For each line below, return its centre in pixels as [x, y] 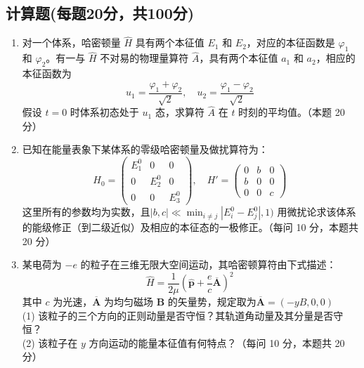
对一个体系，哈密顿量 [71, 42]
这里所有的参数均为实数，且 [86, 212]
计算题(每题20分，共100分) [100, 13]
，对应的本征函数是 [291, 42]
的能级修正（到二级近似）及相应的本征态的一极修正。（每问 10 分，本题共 [190, 227]
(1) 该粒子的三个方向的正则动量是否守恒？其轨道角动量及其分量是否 [178, 315]
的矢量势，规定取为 [212, 301]
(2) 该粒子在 [50, 342]
